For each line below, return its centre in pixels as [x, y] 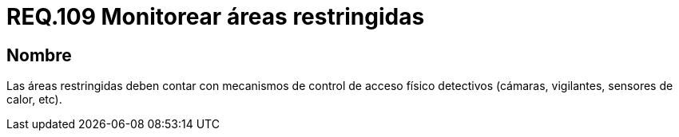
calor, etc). [34, 100]
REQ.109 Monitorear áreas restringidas [216, 17]
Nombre [39, 55]
